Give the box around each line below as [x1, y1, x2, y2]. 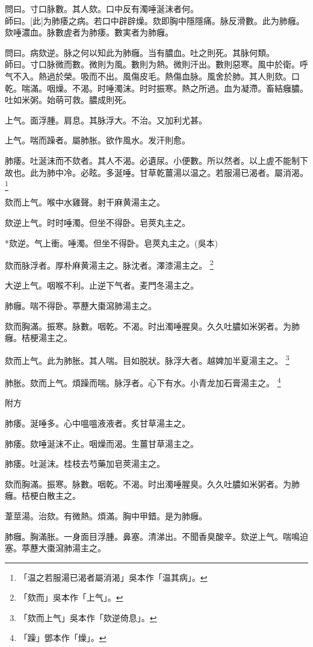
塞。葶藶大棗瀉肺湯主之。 [5, 542, 106, 554]
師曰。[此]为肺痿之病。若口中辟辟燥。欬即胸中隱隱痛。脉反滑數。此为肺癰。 [5, 14, 305, 27]
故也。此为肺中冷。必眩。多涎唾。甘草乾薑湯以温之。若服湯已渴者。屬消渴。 [5, 166, 308, 178]
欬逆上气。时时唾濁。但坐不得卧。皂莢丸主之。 [5, 216, 190, 229]
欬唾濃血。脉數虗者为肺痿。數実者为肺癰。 [5, 26, 173, 39]
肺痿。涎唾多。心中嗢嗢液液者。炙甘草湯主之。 [5, 416, 190, 429]
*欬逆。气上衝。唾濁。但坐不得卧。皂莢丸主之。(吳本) [5, 236, 218, 249]
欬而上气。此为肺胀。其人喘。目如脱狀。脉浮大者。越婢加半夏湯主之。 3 [5, 352, 290, 366]
